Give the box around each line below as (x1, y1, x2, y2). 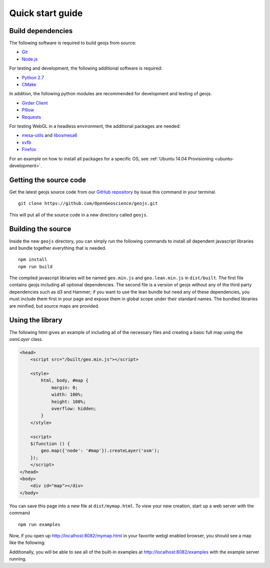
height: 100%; (51, 399, 86, 405)
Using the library (9, 316, 62, 324)
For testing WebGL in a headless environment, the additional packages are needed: (9, 123, 181, 129)
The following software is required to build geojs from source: (9, 40, 136, 46)
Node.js (21, 56, 38, 62)
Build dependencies (9, 27, 73, 35)
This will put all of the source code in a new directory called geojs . (9, 212, 148, 218)
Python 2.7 (21, 74, 44, 80)
